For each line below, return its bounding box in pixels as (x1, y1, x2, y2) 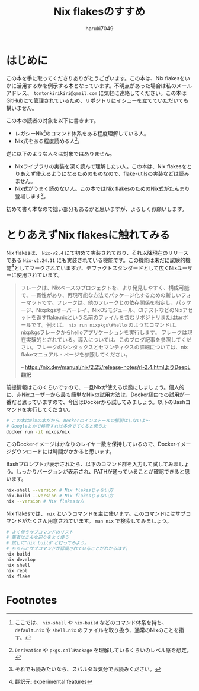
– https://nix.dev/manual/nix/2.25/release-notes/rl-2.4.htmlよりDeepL (20, 364, 191, 371)
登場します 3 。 (14, 192, 49, 200)
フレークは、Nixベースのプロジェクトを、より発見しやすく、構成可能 (20, 284, 190, 291)
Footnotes (6, 593, 57, 607)
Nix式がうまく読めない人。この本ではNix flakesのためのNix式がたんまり (14, 185, 190, 192)
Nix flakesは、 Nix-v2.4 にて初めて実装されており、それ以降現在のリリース (6, 249, 188, 256)
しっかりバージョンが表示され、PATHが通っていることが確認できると (16, 468, 185, 475)
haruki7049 (85, 24, 114, 32)
